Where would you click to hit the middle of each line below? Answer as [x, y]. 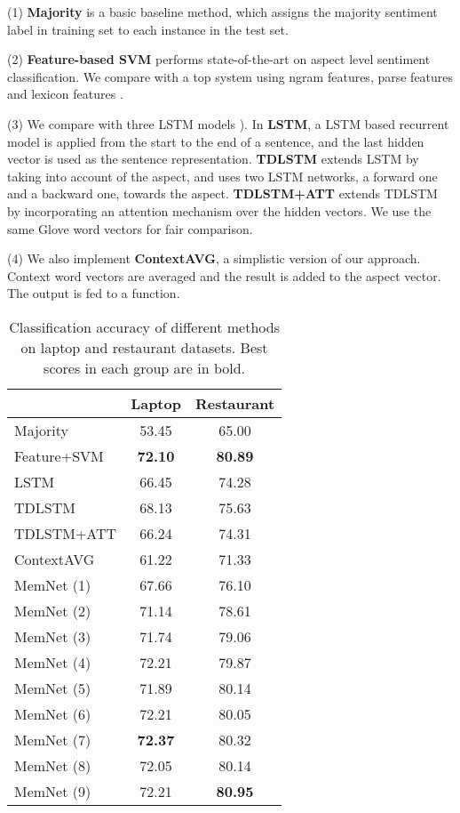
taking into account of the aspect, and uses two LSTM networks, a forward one [222, 176]
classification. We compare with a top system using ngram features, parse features [230, 76]
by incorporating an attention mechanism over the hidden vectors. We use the [219, 210]
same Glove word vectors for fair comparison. [130, 228]
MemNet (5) [53, 688]
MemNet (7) [53, 739]
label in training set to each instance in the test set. [148, 29]
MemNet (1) [53, 584]
